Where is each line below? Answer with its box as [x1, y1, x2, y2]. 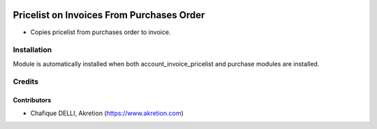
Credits [13, 77, 38, 86]
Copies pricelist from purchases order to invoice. [30, 28, 171, 36]
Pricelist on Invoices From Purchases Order [13, 9, 205, 21]
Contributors [13, 96, 52, 105]
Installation [13, 45, 52, 55]
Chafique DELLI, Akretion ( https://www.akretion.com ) [30, 109, 184, 117]
